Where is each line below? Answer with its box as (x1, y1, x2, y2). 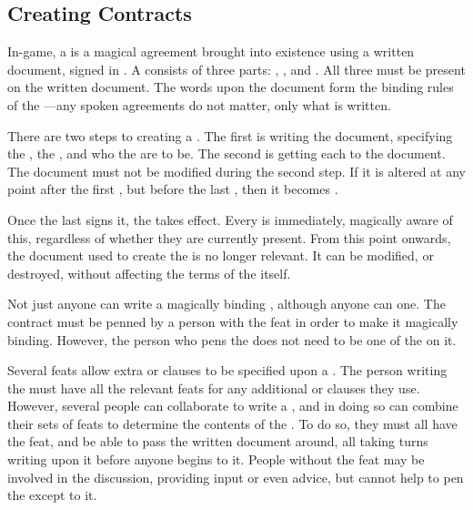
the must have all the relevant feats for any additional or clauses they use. (7, 378, 420, 397)
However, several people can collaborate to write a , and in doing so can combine (7, 396, 458, 415)
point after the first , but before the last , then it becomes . (7, 179, 338, 199)
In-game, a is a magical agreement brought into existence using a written (7, 42, 415, 61)
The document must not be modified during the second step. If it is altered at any (7, 161, 466, 180)
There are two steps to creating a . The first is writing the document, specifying (7, 126, 453, 145)
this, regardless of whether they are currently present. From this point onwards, (7, 228, 451, 247)
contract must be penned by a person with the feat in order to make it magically (7, 311, 458, 331)
